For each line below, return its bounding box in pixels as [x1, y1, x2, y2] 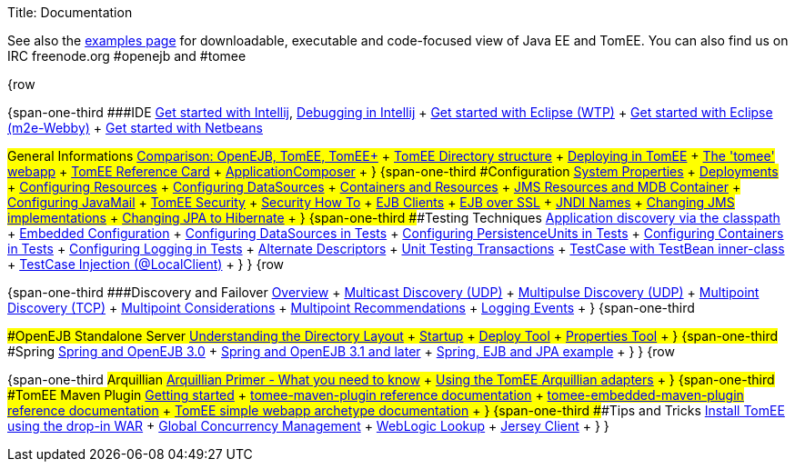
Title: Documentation [7, 5, 133, 20]
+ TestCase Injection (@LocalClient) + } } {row [7, 256, 285, 272]
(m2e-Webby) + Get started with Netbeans [7, 120, 263, 135]
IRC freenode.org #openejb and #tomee [7, 48, 247, 64]
